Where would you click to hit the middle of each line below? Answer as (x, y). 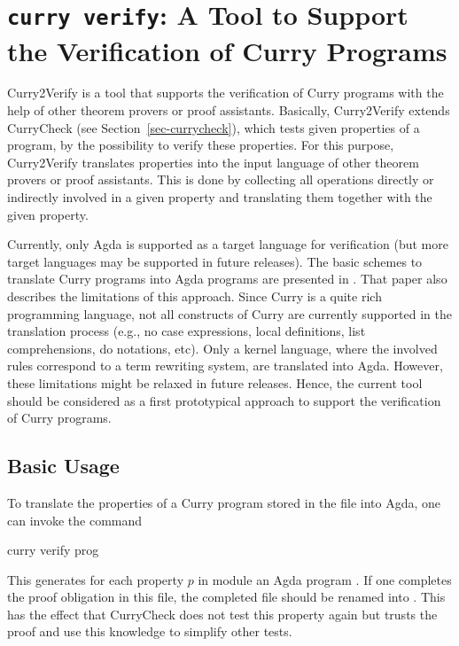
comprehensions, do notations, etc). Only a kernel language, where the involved (222, 348)
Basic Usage (63, 466)
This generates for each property (96, 579)
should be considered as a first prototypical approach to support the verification (224, 400)
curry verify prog (53, 550)
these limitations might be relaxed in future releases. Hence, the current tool (215, 382)
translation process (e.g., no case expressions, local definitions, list (187, 331)
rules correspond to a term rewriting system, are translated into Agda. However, (225, 366)
